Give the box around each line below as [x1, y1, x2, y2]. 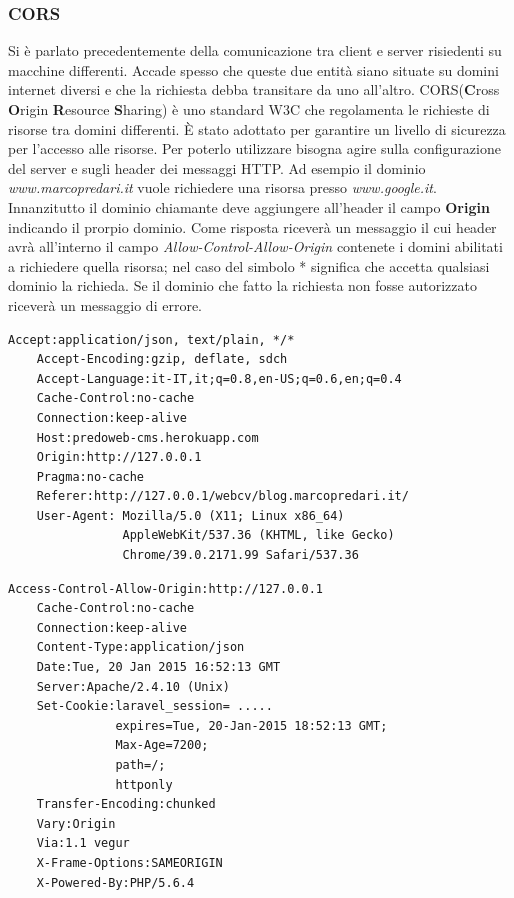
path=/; [115, 758, 166, 772]
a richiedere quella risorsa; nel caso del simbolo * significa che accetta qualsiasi [8, 255, 490, 276]
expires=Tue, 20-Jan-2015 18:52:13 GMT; [115, 718, 388, 733]
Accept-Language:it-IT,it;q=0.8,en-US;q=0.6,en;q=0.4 [36, 371, 402, 386]
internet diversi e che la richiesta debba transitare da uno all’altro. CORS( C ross [8, 79, 500, 100]
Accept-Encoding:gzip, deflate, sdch [36, 352, 288, 367]
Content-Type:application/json [36, 640, 245, 655]
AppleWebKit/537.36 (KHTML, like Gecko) [122, 528, 395, 543]
